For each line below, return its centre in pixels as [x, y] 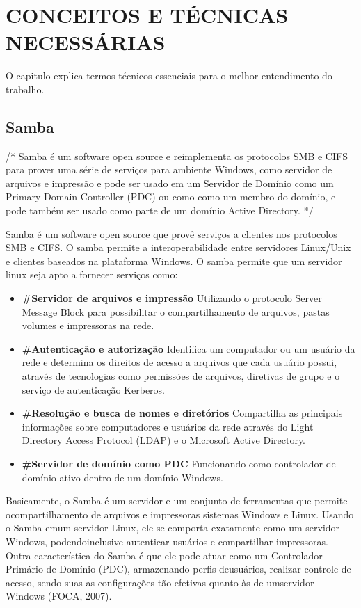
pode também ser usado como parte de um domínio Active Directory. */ [160, 210]
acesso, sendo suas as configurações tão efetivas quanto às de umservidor [160, 582]
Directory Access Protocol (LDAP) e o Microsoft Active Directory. [163, 440]
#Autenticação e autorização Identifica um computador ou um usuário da [188, 348]
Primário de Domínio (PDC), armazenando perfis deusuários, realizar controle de [178, 569]
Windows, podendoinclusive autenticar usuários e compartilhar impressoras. [167, 541]
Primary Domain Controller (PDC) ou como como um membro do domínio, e [171, 197]
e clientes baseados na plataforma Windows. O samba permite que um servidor [174, 261]
